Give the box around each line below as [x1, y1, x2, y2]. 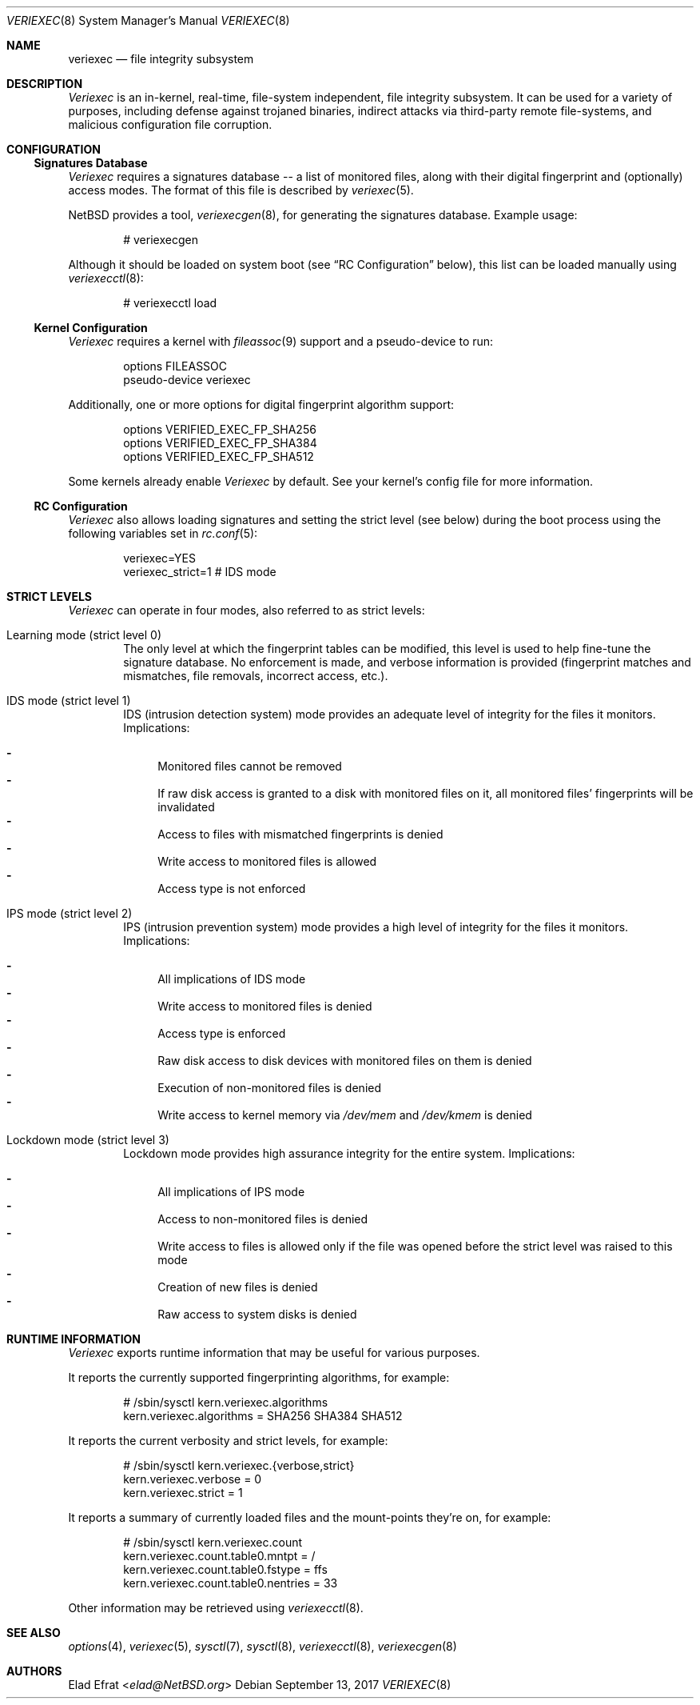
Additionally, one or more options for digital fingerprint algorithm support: [68, 398, 455, 411]
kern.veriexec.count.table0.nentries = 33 [123, 1576, 338, 1590]
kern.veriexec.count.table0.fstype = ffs [123, 1563, 328, 1576]
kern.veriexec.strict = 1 [123, 1486, 243, 1499]
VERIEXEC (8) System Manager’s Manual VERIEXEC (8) [6, 14, 290, 27]
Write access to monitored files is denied [157, 999, 372, 1013]
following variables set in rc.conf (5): [68, 526, 258, 540]
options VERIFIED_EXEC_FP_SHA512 [123, 450, 314, 463]
